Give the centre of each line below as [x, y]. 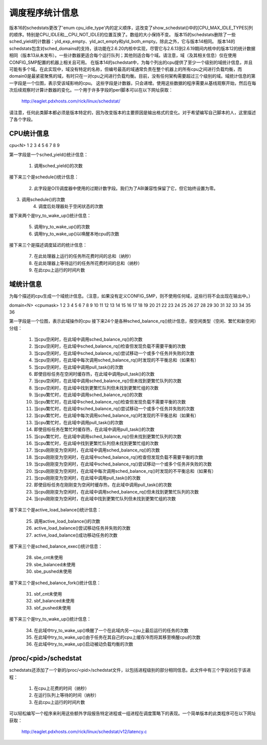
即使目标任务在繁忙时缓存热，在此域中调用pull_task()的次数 [94, 429]
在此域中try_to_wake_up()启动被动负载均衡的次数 [84, 644]
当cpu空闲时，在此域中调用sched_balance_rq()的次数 [88, 340]
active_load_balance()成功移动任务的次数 [76, 535]
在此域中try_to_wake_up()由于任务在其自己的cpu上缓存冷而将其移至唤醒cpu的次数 [117, 637]
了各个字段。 [22, 119]
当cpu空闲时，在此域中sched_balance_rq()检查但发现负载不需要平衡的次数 [110, 346]
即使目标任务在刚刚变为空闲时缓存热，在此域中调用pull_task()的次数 [103, 485]
